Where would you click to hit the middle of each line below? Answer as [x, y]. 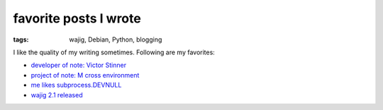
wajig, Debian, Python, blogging [116, 39]
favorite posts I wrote [77, 18]
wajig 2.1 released [57, 94]
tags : [21, 39]
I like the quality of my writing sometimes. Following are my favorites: [114, 52]
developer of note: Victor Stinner [79, 65]
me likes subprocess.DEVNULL [76, 85]
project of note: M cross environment [85, 75]
